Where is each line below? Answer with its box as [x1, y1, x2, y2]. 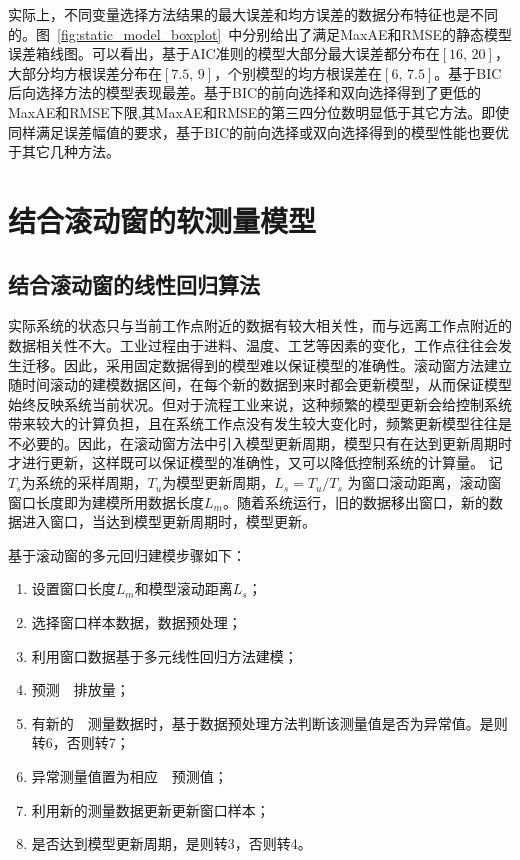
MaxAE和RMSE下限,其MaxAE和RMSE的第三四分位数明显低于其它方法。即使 [8, 101, 510, 122]
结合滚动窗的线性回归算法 [8, 268, 260, 299]
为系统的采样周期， [21, 472, 148, 493]
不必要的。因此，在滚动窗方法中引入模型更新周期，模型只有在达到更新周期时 [8, 432, 512, 453]
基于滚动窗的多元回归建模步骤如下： [8, 544, 246, 565]
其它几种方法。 [21, 141, 120, 162]
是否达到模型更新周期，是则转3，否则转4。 [31, 833, 312, 854]
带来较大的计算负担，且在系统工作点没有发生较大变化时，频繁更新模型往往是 [8, 413, 512, 434]
